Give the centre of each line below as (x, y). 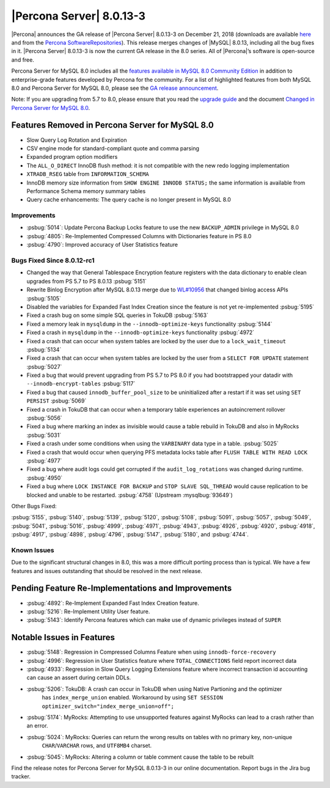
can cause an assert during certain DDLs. (79, 677)
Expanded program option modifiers (72, 157)
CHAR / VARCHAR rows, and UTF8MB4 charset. (97, 746)
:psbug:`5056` (44, 418)
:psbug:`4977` (44, 461)
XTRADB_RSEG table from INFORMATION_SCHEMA (88, 174)
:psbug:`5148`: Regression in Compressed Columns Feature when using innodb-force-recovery (151, 652)
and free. (23, 60)
